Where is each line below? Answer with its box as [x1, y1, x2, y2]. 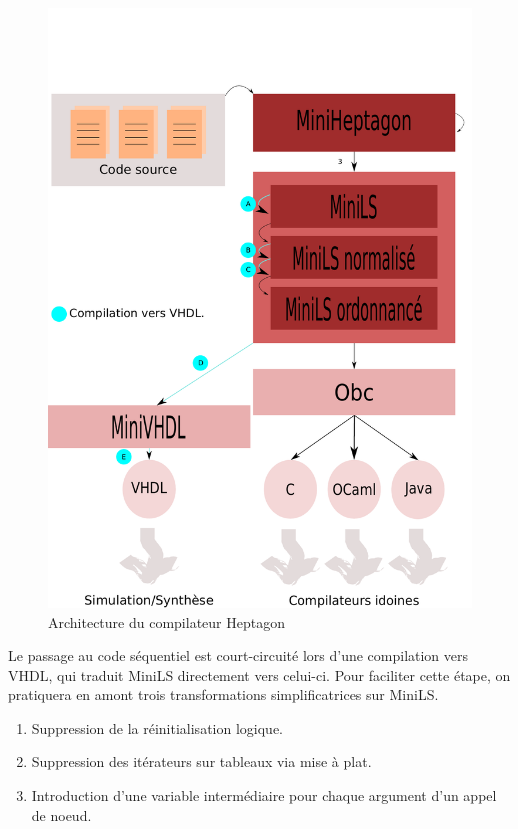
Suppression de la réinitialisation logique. [31, 717, 283, 738]
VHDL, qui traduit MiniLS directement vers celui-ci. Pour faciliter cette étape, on [8, 664, 511, 685]
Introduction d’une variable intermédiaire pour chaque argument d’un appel [31, 785, 497, 806]
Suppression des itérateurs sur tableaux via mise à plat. [31, 751, 372, 772]
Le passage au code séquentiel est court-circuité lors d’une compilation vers [8, 645, 469, 666]
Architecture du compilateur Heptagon [48, 611, 285, 632]
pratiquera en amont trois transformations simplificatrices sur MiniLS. [8, 684, 439, 705]
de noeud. [31, 804, 92, 825]
